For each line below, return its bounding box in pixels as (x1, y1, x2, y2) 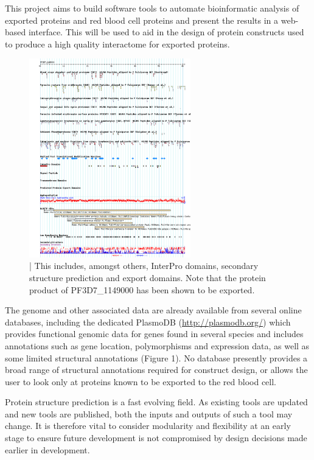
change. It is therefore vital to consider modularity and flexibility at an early (5, 419, 291, 432)
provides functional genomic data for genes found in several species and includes (5, 327, 304, 340)
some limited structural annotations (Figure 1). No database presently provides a (5, 351, 308, 364)
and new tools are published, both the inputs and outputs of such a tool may (5, 407, 293, 420)
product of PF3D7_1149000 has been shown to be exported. (29, 283, 255, 296)
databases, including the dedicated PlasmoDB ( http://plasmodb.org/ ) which (5, 315, 291, 328)
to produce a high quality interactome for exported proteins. (5, 37, 230, 50)
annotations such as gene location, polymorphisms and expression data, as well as (5, 339, 310, 352)
